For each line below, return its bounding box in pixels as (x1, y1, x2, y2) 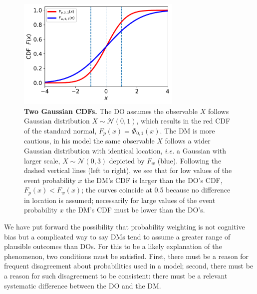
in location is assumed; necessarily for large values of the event (24, 194, 216, 205)
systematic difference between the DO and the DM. (4, 280, 161, 290)
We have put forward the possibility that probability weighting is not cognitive (4, 221, 245, 231)
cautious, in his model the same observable (24, 135, 155, 146)
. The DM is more (160, 125, 215, 135)
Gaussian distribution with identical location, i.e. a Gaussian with (24, 145, 227, 155)
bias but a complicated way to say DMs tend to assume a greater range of (4, 231, 231, 241)
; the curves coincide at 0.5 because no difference (81, 184, 231, 195)
